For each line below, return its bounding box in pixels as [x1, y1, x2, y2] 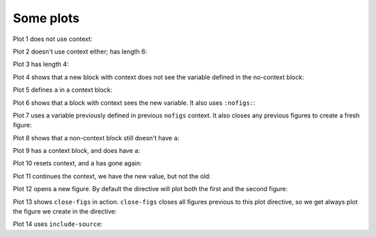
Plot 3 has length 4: [13, 60, 69, 69]
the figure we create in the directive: [13, 207, 118, 215]
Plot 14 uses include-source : [13, 220, 103, 229]
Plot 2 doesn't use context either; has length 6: [13, 47, 148, 56]
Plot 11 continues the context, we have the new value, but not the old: [13, 172, 212, 180]
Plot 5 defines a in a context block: [13, 85, 113, 94]
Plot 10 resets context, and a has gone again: [13, 159, 142, 167]
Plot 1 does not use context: [13, 35, 93, 43]
